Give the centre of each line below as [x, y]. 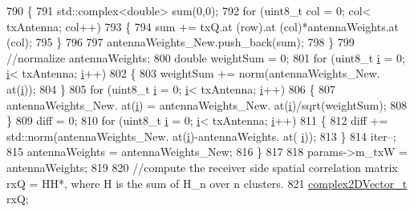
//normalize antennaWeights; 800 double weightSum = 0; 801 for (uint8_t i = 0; [206, 57]
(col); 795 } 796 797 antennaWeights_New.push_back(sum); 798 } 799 [181, 42]
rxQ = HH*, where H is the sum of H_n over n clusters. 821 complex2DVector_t [207, 183]
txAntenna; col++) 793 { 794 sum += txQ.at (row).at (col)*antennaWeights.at [203, 26]
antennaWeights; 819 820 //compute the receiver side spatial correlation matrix [202, 167]
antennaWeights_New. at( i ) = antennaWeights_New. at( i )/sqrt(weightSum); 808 [207, 104]
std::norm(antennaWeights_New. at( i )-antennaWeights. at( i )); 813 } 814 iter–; [201, 136]
